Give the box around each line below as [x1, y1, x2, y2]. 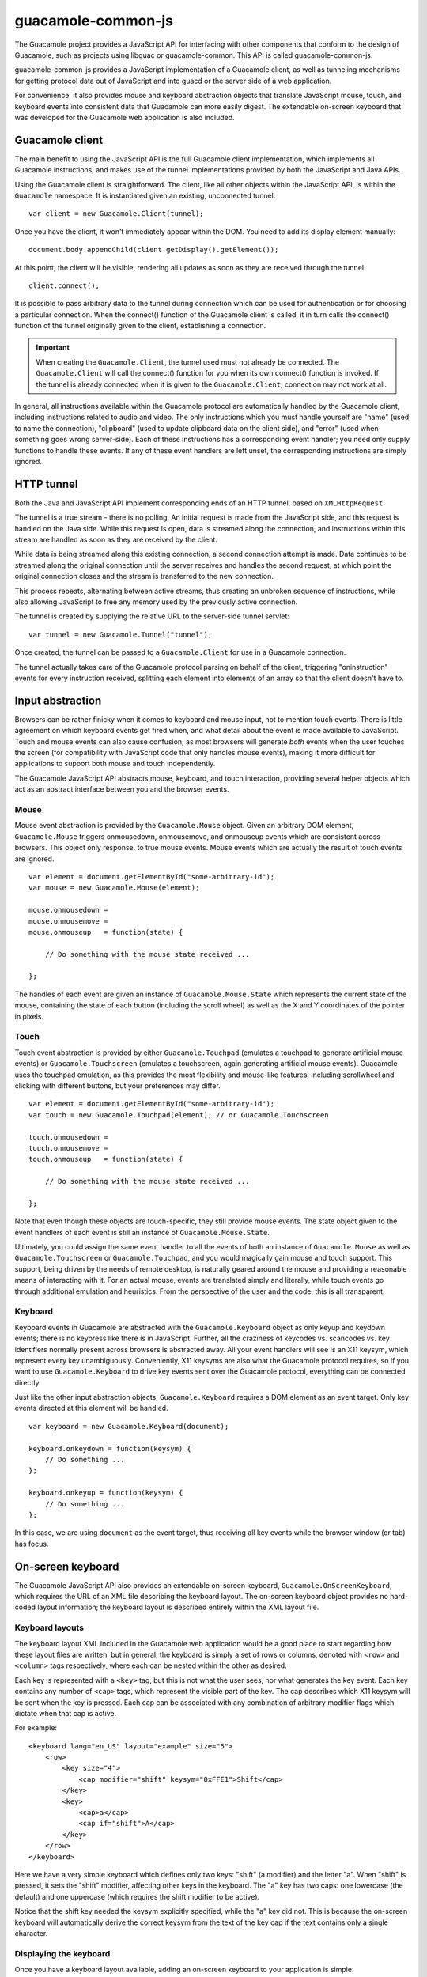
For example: [14, 1723, 58, 1733]
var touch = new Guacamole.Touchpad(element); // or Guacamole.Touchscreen [28, 1110, 329, 1119]
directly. [14, 1378, 41, 1387]
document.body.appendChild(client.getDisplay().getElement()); [28, 245, 279, 255]
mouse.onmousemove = [28, 917, 108, 925]
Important [36, 342, 70, 352]
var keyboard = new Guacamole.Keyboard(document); [28, 1422, 229, 1431]
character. [14, 1928, 48, 1937]
